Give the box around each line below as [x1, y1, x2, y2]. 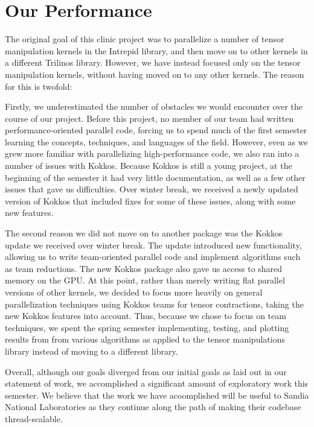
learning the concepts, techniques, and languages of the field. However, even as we [5, 135, 308, 148]
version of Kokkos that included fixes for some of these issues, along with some [5, 194, 296, 207]
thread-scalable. [5, 412, 63, 425]
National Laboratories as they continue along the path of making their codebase [5, 400, 301, 413]
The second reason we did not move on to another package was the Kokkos [5, 227, 283, 239]
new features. [5, 206, 54, 219]
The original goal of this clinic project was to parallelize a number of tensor [5, 33, 284, 45]
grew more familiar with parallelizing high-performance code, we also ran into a [5, 147, 300, 160]
